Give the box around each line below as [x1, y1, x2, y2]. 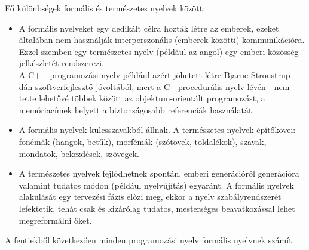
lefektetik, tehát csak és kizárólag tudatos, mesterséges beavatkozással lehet [19, 202, 295, 214]
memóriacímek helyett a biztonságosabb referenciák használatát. [19, 103, 255, 116]
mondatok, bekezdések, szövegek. [19, 147, 139, 159]
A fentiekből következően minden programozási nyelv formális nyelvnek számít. [5, 234, 295, 246]
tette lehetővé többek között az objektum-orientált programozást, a [19, 92, 265, 104]
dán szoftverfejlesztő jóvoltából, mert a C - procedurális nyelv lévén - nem [19, 80, 290, 92]
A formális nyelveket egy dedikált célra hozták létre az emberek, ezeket [19, 21, 279, 34]
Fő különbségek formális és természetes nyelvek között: [5, 2, 206, 14]
